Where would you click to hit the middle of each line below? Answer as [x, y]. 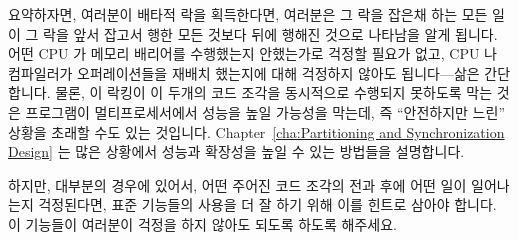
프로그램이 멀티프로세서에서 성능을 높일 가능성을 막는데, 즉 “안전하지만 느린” [265, 111]
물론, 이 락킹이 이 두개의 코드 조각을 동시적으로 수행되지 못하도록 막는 [274, 92]
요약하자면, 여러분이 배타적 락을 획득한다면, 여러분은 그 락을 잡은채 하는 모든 [248, 14]
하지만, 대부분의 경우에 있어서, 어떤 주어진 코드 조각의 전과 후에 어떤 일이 [237, 184]
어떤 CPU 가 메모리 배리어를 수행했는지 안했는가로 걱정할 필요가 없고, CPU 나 [252, 53]
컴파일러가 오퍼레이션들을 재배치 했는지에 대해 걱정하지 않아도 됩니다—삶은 [244, 72]
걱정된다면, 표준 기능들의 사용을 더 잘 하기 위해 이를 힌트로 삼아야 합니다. [267, 204]
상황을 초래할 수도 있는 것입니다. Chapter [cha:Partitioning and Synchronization [256, 131]
